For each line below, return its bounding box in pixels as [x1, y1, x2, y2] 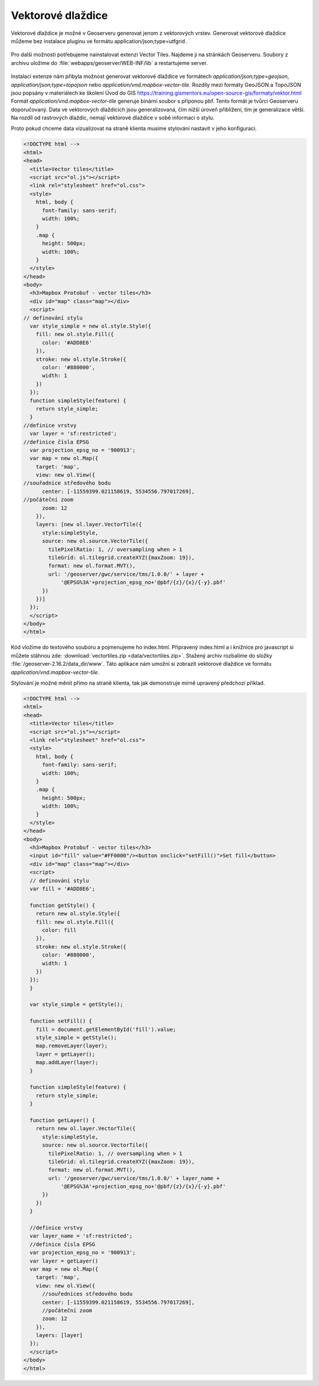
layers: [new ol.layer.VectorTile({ [35, 521, 142, 528]
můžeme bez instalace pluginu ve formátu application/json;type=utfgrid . [11, 37, 188, 44]
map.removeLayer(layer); [35, 1043, 108, 1049]
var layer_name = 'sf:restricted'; [30, 1232, 133, 1239]
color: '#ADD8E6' [42, 339, 93, 346]
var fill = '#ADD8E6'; [30, 886, 96, 892]
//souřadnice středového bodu [23, 480, 111, 487]
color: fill [42, 926, 77, 933]
